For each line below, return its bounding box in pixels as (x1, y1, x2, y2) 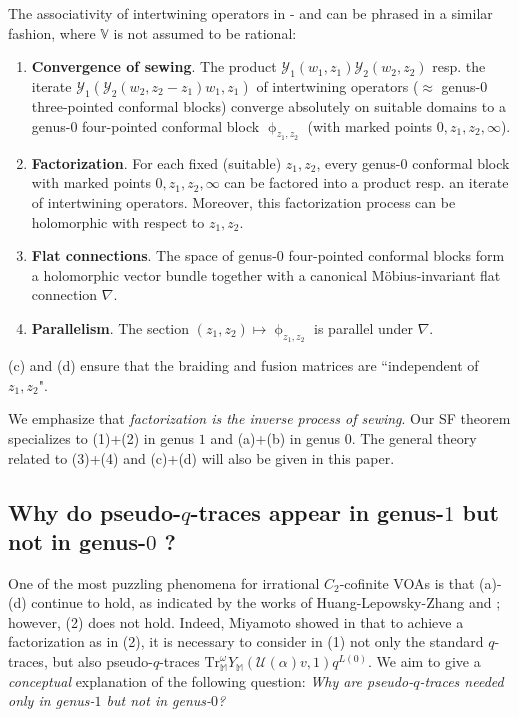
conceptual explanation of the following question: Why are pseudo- (8, 670, 414, 691)
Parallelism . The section (31, 317, 190, 338)
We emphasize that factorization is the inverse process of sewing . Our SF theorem (8, 408, 511, 429)
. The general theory (351, 427, 477, 448)
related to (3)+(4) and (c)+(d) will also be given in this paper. (8, 447, 395, 468)
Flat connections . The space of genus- (31, 245, 277, 266)
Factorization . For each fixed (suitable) (31, 152, 282, 173)
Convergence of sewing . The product (31, 56, 277, 77)
